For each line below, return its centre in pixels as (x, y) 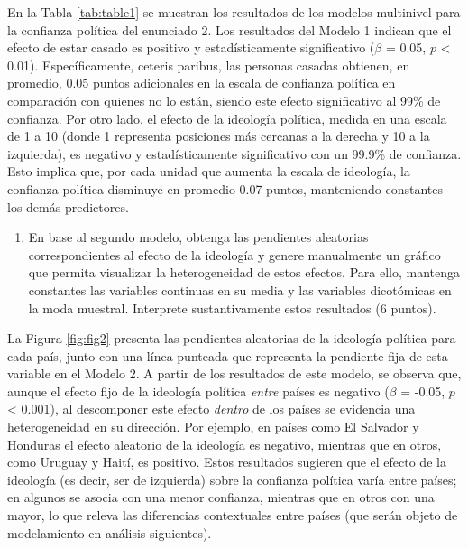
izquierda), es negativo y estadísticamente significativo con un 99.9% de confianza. (234, 153)
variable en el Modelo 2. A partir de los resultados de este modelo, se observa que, (234, 373)
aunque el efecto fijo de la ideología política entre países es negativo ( (198, 391)
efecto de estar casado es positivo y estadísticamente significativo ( (191, 47)
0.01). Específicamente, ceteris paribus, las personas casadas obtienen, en (209, 65)
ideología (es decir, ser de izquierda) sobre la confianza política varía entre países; (232, 479)
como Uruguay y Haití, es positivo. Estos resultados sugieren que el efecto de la (227, 462)
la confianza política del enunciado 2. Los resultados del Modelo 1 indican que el (229, 29)
